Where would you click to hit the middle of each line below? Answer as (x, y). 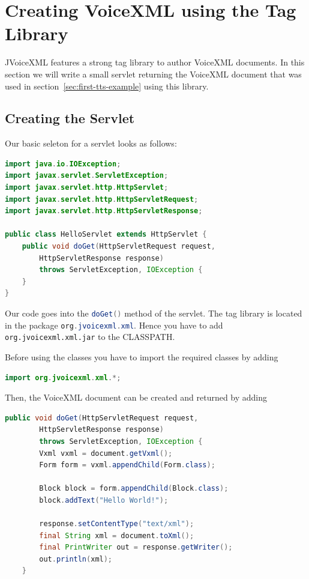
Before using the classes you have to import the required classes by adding (142, 356)
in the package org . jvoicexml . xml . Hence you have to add (114, 325)
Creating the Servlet (70, 118)
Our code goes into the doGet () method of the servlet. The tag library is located (154, 313)
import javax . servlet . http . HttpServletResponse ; (104, 211)
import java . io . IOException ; (63, 164)
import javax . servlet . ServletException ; (87, 176)
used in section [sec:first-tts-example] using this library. (107, 86)
